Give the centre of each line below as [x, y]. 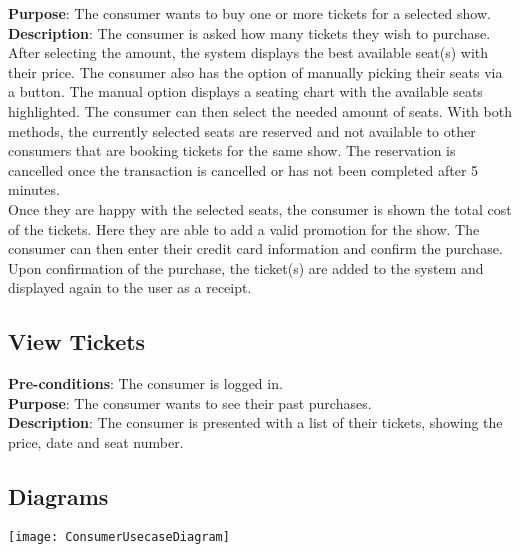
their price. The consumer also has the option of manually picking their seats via [255, 71]
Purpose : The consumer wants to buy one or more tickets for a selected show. [249, 13]
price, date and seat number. [96, 441]
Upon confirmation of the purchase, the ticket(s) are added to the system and [246, 267]
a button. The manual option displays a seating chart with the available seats [245, 91]
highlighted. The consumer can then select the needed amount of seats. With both [260, 110]
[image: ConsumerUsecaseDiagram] [119, 536]
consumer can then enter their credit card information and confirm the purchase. [255, 248]
